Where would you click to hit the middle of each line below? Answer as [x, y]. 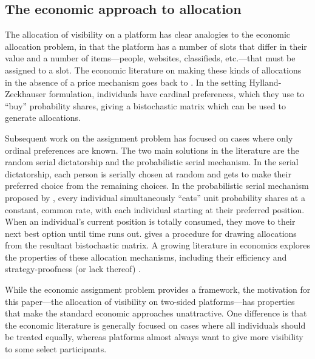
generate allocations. [43, 118]
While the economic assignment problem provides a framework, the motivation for [158, 289]
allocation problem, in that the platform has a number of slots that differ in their [156, 46]
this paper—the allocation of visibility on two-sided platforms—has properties [150, 301]
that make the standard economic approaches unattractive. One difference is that [156, 313]
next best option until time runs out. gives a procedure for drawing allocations [151, 233]
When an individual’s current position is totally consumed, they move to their [150, 221]
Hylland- [265, 82]
